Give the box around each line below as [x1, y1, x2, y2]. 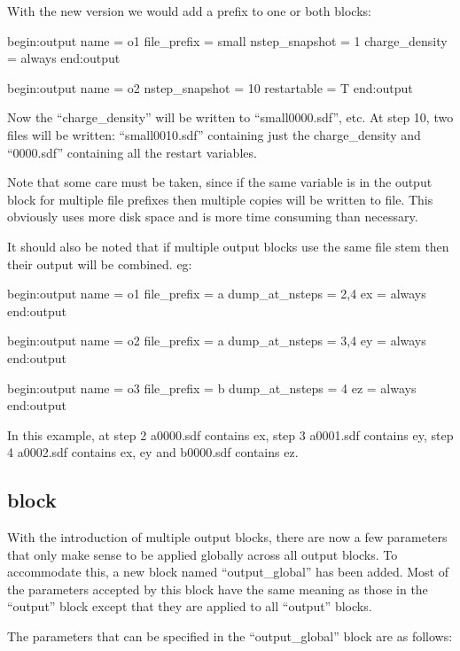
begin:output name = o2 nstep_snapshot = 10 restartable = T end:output [7, 78, 413, 97]
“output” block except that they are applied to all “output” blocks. [7, 597, 372, 616]
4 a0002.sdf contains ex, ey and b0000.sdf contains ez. [7, 443, 299, 461]
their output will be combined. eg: [7, 254, 192, 273]
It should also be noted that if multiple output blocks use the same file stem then [7, 236, 449, 255]
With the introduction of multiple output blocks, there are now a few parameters [7, 528, 448, 546]
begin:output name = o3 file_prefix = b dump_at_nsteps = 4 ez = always [7, 378, 417, 397]
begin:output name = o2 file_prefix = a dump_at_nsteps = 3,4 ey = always [7, 331, 426, 350]
